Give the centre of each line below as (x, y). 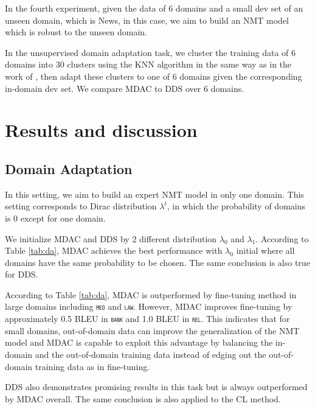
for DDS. (22, 274)
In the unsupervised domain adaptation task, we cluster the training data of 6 (151, 52)
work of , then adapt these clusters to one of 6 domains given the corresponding (154, 76)
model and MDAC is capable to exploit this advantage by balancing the (139, 342)
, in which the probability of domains (236, 206)
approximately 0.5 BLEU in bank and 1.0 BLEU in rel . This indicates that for (147, 319)
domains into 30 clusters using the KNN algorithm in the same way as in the (148, 64)
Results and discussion (101, 130)
